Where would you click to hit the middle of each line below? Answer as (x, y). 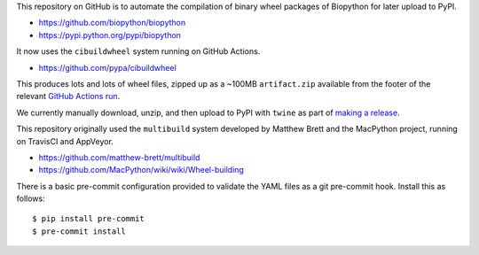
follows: (31, 198)
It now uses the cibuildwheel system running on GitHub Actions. (138, 51)
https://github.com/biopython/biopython (112, 23)
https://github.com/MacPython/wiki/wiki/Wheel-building (141, 170)
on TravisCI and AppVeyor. (65, 141)
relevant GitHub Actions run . (68, 97)
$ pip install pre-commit (89, 219)
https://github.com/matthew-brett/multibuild (119, 157)
